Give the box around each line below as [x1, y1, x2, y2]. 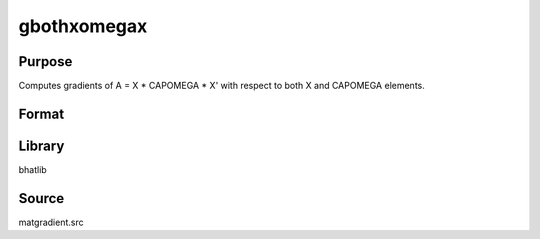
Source [18, 190, 65, 207]
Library [18, 137, 65, 154]
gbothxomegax [18, 15, 148, 37]
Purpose [18, 53, 73, 70]
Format [18, 105, 65, 122]
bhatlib [18, 163, 47, 175]
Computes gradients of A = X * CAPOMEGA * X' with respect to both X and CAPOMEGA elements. [18, 80, 425, 92]
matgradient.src [18, 216, 84, 228]
